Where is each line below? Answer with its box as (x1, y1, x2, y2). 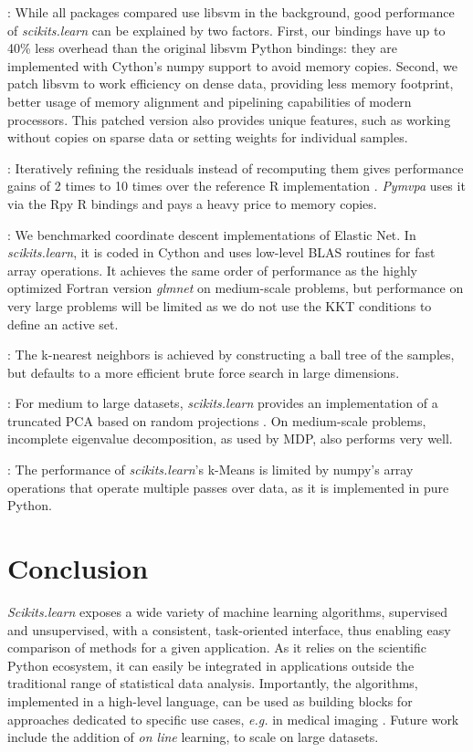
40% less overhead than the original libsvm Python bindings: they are (7, 38, 397, 57)
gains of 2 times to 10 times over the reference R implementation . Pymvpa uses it (7, 176, 466, 195)
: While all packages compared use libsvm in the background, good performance (7, 3, 455, 21)
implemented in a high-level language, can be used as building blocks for (7, 691, 413, 710)
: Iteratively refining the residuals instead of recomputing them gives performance (7, 158, 464, 177)
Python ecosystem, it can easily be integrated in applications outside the (7, 655, 415, 674)
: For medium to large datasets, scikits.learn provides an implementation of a (7, 393, 438, 413)
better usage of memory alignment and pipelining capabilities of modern (7, 91, 412, 110)
